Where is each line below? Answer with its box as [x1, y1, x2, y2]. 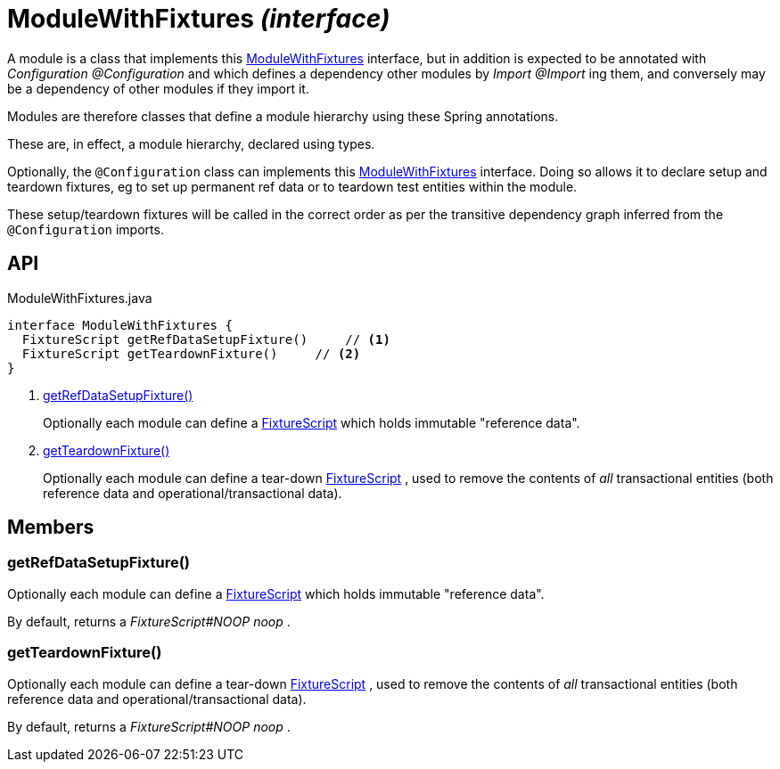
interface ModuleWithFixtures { [7, 317, 233, 332]
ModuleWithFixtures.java [7, 290, 152, 306]
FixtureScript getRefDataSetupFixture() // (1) [21, 331, 390, 347]
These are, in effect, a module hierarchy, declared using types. [7, 135, 375, 151]
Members [7, 516, 94, 539]
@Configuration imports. [7, 221, 164, 237]
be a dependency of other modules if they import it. [7, 80, 309, 96]
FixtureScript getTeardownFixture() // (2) [21, 346, 361, 361]
